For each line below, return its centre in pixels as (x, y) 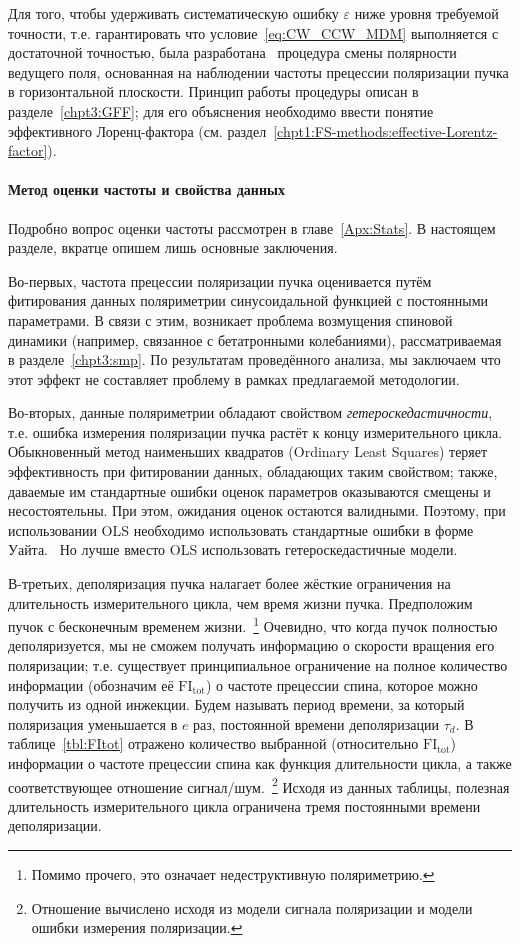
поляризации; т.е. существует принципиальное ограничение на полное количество (258, 665)
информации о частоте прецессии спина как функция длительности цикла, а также (260, 763)
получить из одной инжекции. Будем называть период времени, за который (236, 704)
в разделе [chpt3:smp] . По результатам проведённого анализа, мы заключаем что (254, 359)
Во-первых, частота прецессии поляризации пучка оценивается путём (220, 280)
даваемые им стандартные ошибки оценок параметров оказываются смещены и (249, 490)
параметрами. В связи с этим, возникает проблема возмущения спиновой (230, 319)
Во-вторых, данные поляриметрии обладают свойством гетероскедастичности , (250, 412)
